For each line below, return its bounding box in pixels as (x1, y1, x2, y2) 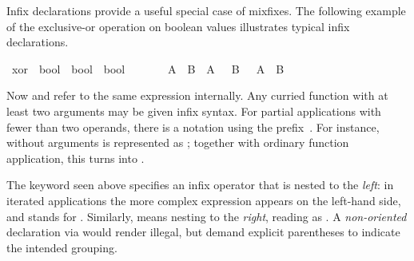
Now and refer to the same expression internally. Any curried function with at (6, 87, 388, 104)
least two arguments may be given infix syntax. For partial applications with (6, 102, 381, 119)
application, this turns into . (6, 149, 145, 166)
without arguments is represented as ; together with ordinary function (6, 134, 349, 151)
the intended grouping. (6, 239, 117, 255)
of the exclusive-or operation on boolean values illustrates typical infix (6, 18, 350, 34)
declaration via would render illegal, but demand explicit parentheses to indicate (6, 223, 400, 240)
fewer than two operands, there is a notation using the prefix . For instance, (6, 118, 380, 135)
